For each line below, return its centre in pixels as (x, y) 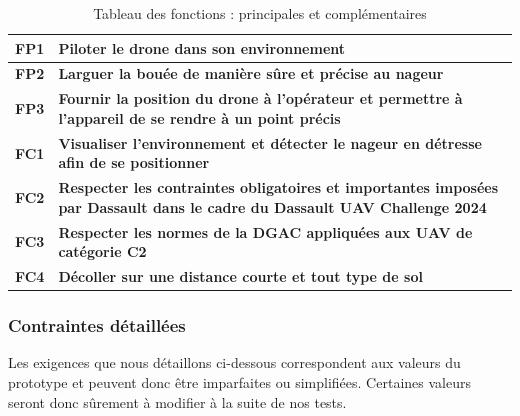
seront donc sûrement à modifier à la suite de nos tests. (177, 401)
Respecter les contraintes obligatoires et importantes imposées (278, 187)
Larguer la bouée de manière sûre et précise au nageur (251, 73)
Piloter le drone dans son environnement (202, 47)
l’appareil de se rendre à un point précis (199, 117)
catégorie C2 (102, 251)
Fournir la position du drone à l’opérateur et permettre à (260, 98)
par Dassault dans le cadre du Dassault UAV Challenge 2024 (272, 206)
